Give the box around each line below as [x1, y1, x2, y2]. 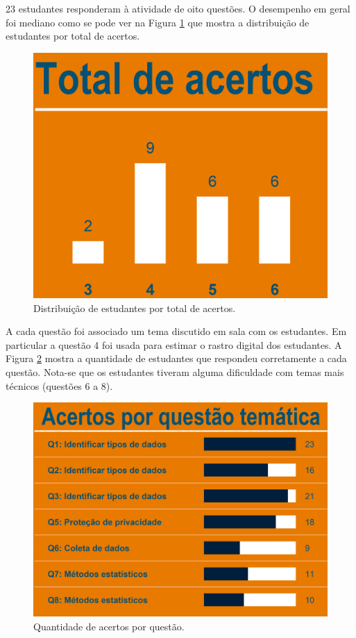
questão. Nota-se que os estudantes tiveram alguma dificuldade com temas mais [6, 364, 344, 379]
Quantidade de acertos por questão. [33, 619, 185, 633]
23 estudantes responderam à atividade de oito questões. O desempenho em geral [6, 1, 350, 15]
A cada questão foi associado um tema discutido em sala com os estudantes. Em [6, 324, 347, 338]
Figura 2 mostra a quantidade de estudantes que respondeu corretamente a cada [6, 351, 347, 366]
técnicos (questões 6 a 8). [6, 378, 113, 393]
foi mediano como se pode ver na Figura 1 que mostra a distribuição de [6, 15, 310, 29]
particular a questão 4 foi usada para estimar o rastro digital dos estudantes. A [6, 337, 342, 352]
